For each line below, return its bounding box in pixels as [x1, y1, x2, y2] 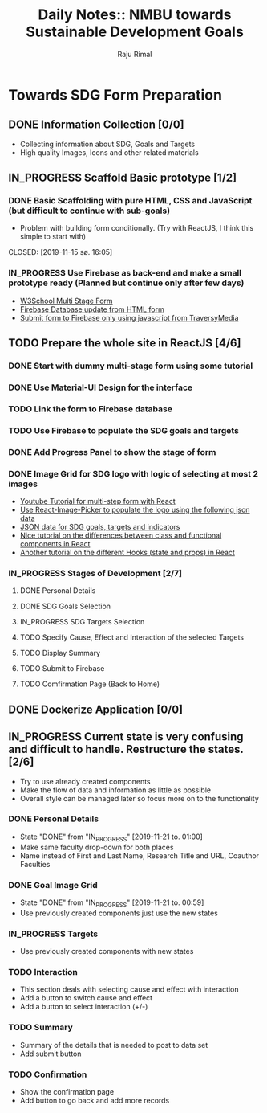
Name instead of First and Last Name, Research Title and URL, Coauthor [19, 850, 259, 861]
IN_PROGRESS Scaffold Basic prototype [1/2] [8, 171, 237, 185]
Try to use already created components [19, 776, 151, 786]
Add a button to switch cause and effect [19, 993, 153, 1003]
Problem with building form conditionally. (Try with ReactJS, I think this [19, 223, 254, 233]
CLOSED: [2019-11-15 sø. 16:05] [8, 248, 113, 257]
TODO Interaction [8, 966, 78, 977]
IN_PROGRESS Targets [8, 928, 99, 939]
